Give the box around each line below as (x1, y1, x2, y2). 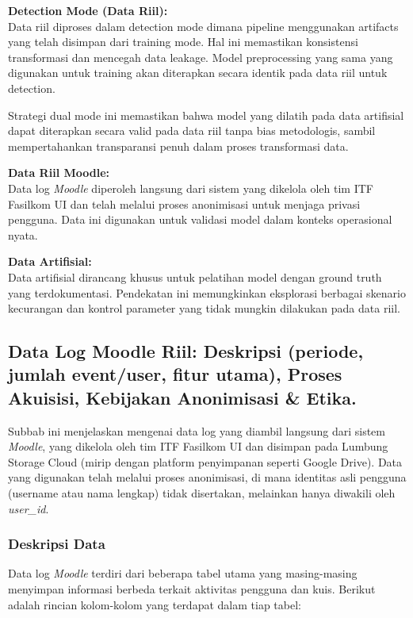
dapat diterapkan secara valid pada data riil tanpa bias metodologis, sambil (8, 122, 376, 139)
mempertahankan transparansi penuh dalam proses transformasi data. (8, 137, 349, 154)
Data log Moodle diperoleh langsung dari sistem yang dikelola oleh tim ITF (8, 179, 373, 196)
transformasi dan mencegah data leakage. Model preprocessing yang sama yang (8, 48, 393, 65)
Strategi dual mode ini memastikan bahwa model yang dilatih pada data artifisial (8, 106, 404, 123)
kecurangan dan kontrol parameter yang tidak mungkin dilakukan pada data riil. (8, 300, 400, 317)
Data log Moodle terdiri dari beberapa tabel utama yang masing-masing (8, 565, 358, 582)
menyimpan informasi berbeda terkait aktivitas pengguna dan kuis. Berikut (8, 581, 376, 597)
